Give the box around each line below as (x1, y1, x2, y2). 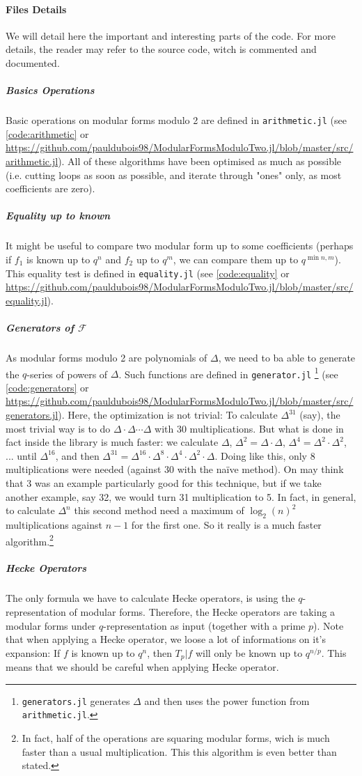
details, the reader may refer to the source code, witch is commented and (6, 42, 317, 56)
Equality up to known (6, 208, 111, 223)
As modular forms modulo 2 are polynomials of (6, 350, 207, 364)
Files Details (6, 1, 67, 16)
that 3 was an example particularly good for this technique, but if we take (6, 475, 322, 490)
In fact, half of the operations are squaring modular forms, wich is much (22, 731, 330, 745)
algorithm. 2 (6, 531, 54, 548)
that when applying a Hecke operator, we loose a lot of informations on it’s (6, 632, 326, 646)
